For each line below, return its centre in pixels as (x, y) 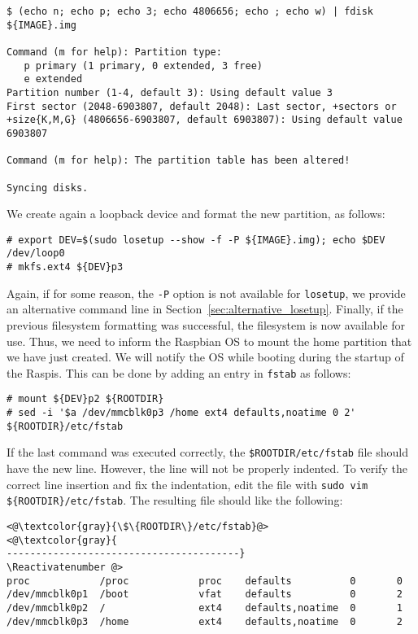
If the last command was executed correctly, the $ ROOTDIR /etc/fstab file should (207, 452)
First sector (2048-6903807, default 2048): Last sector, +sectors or (202, 106)
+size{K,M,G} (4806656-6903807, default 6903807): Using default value (205, 120)
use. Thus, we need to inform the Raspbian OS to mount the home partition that (209, 341)
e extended (53, 79)
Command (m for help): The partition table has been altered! (179, 161)
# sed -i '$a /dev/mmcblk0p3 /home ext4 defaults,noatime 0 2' (181, 413)
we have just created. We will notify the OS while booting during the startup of (205, 357)
